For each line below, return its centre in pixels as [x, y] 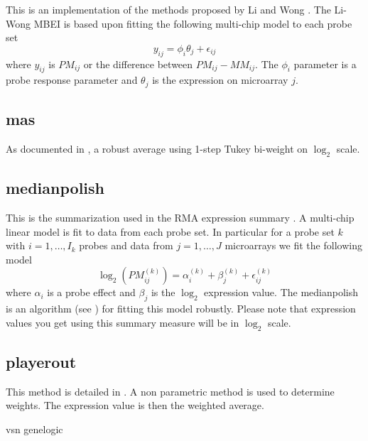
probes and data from [126, 245]
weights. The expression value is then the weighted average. [135, 405]
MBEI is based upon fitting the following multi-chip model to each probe [193, 23]
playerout [41, 361]
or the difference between [138, 64]
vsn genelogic [34, 429]
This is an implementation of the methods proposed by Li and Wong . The [168, 9]
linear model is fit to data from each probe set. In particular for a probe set [170, 231]
